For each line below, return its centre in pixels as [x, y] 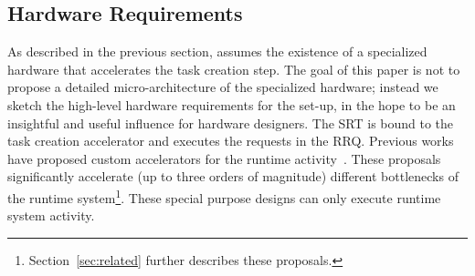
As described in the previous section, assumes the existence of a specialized [217, 51]
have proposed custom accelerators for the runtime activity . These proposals [224, 158]
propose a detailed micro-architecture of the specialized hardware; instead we [223, 87]
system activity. [51, 215]
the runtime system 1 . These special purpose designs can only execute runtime [224, 196]
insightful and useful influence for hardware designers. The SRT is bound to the [231, 123]
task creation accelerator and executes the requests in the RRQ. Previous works [231, 141]
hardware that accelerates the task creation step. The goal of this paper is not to [234, 69]
